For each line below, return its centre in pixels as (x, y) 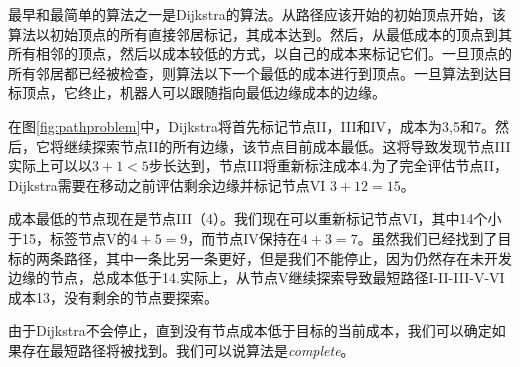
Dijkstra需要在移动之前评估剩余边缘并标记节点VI (167, 184)
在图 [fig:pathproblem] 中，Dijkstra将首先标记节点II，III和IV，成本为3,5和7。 (251, 125)
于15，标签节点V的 (69, 237)
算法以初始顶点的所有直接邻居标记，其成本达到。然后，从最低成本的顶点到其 (260, 33)
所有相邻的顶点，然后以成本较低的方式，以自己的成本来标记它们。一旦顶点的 (260, 53)
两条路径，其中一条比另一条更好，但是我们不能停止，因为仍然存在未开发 (273, 257)
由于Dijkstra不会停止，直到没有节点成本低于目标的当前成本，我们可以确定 (250, 330)
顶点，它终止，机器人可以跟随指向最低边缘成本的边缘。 (203, 92)
